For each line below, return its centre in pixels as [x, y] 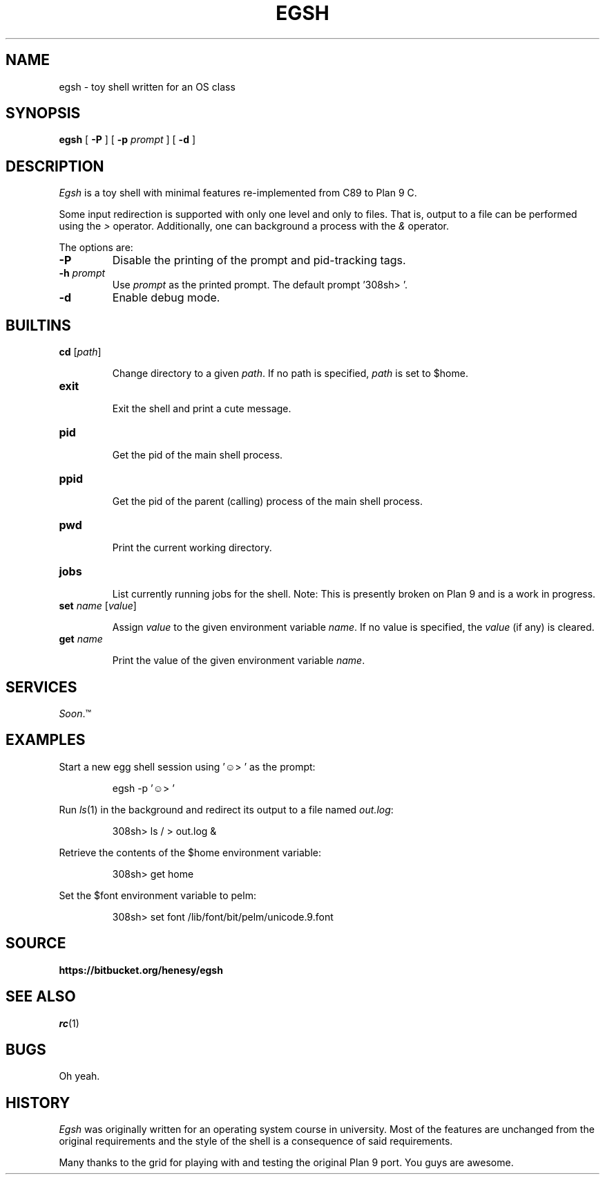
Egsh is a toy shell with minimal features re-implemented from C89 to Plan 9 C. [238, 193]
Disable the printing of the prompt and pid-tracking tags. [259, 260]
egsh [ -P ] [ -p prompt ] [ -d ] [127, 140]
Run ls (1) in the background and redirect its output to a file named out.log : [226, 809]
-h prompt [82, 273]
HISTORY [38, 1103]
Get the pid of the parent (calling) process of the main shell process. [268, 501]
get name [81, 639]
